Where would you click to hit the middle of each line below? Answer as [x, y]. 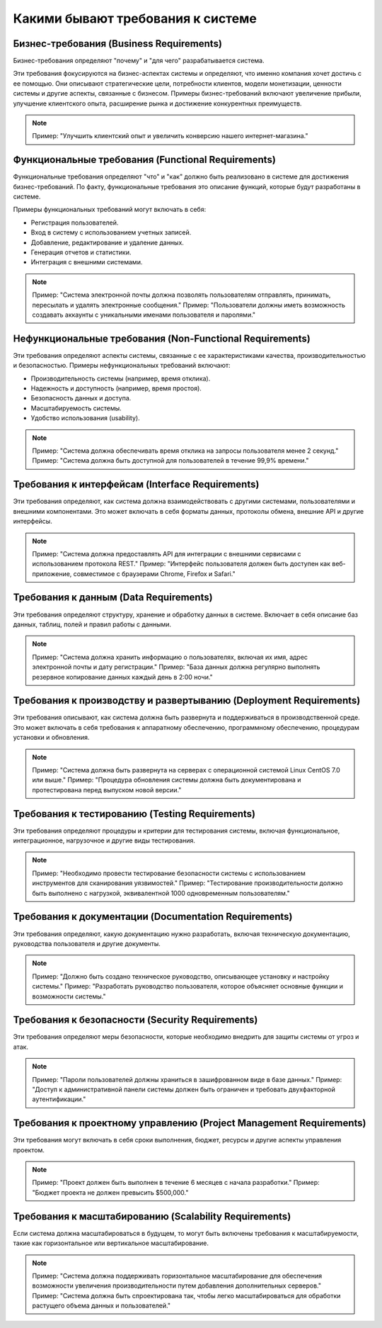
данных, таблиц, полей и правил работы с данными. [92, 624]
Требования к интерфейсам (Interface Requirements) [136, 484]
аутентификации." [59, 1099]
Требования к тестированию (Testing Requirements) [134, 814]
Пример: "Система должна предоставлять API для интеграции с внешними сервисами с [167, 553]
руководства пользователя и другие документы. [87, 943]
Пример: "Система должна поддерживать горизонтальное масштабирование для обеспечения [177, 1276]
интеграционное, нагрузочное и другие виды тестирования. [104, 840]
